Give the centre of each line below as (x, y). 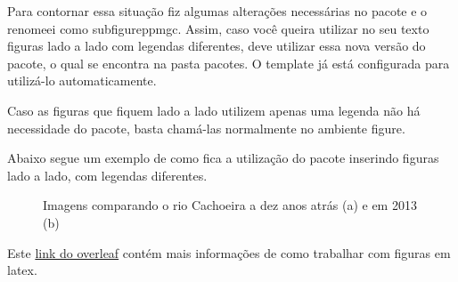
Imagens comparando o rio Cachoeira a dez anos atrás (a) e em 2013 (230, 205)
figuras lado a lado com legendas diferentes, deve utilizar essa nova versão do (217, 46)
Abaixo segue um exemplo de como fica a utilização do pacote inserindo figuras (223, 158)
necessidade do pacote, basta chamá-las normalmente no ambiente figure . (206, 128)
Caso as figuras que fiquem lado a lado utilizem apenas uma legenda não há (214, 110)
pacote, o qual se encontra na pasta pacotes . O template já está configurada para (229, 63)
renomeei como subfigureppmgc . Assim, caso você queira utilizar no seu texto (218, 28)
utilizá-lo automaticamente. (82, 81)
